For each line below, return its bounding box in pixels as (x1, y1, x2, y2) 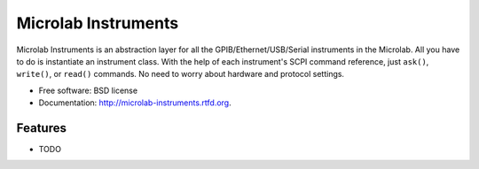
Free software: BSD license (38, 85, 137, 96)
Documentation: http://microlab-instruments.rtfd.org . (38, 97, 232, 108)
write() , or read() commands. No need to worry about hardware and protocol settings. (16, 69, 345, 80)
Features (16, 120, 67, 135)
